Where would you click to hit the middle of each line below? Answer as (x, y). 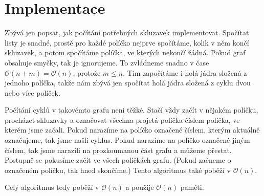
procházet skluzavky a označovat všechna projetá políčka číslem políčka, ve (122, 119)
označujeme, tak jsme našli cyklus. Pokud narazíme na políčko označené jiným (127, 140)
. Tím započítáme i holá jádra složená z (185, 72)
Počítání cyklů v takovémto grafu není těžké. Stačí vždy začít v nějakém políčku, (131, 110)
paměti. (192, 187)
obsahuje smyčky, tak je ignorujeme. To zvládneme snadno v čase (107, 62)
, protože (87, 72)
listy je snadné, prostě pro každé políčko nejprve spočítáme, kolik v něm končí (127, 42)
